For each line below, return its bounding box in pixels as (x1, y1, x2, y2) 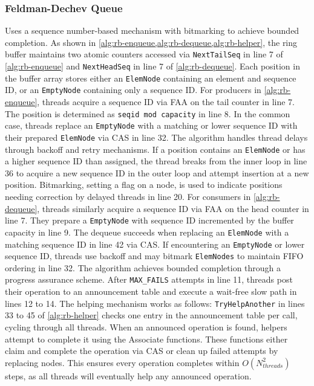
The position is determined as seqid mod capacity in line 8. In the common (5, 107, 290, 120)
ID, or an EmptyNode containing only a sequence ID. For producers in (5, 83, 261, 96)
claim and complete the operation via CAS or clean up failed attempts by (5, 344, 278, 357)
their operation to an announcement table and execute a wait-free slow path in (5, 285, 297, 298)
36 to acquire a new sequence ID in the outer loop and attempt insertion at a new (5, 166, 309, 179)
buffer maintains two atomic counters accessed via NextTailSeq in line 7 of (5, 48, 283, 60)
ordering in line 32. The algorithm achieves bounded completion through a (5, 261, 281, 274)
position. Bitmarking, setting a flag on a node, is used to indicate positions (5, 178, 283, 191)
